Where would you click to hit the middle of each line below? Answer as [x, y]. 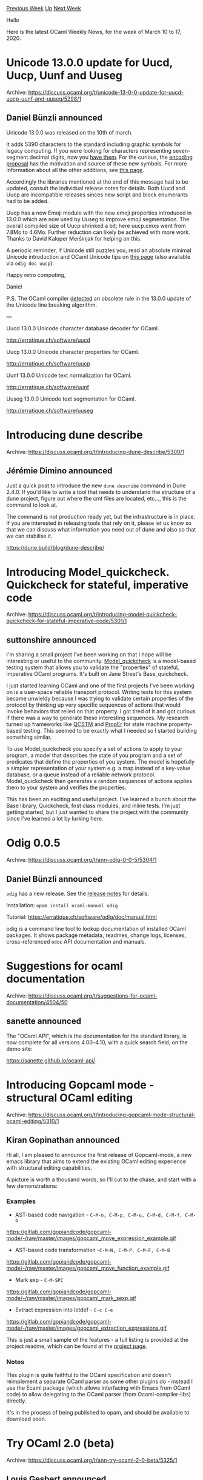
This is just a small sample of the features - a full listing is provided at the [98, 1339]
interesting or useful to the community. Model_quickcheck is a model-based [101, 661]
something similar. [29, 737]
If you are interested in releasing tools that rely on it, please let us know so [99, 523]
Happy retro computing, [36, 275]
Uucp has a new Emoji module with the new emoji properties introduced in [99, 213]
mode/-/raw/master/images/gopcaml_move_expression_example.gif [92, 1238]
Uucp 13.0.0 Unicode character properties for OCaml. [73, 352]
